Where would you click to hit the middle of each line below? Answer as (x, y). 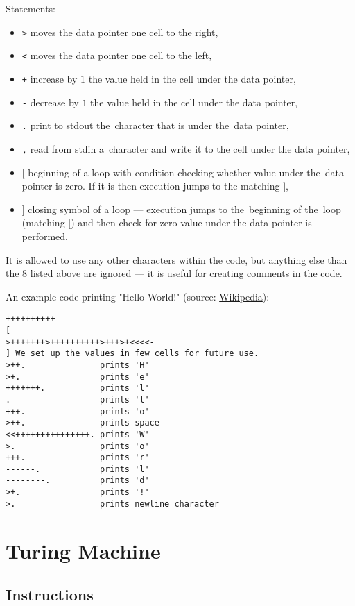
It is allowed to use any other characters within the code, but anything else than (176, 259)
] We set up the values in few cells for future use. (132, 354)
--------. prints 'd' (78, 481)
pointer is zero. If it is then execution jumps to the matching (151, 186)
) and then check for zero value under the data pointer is (191, 222)
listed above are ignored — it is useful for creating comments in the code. (186, 273)
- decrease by (50, 102)
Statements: (31, 8)
